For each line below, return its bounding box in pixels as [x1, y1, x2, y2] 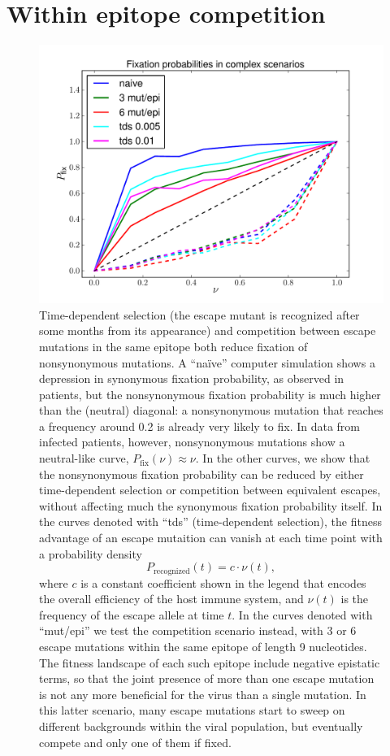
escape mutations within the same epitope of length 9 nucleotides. [39, 638, 367, 655]
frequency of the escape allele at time [39, 606, 224, 623]
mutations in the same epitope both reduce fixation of [39, 337, 308, 354]
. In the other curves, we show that [195, 450, 370, 467]
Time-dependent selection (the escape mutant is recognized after [39, 306, 360, 323]
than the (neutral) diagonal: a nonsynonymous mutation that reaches [39, 402, 383, 419]
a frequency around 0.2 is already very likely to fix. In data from [39, 417, 361, 434]
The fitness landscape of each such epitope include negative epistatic [39, 654, 380, 671]
